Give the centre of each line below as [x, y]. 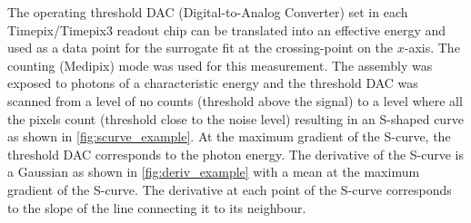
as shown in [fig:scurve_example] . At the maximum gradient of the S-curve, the [229, 136]
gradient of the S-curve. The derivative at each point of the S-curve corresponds [230, 189]
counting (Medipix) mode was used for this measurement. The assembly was [220, 65]
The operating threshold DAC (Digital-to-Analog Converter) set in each [208, 12]
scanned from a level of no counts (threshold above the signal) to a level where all [235, 100]
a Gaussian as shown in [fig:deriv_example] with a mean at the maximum [214, 172]
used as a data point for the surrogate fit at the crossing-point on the [200, 48]
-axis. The [432, 48]
